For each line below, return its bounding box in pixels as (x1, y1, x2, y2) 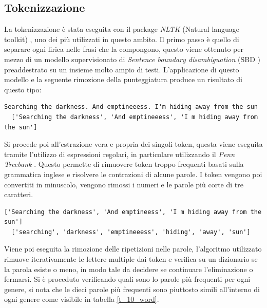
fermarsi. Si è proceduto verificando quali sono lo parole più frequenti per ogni (4, 274, 251, 284)
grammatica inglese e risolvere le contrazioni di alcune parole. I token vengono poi (4, 168, 262, 179)
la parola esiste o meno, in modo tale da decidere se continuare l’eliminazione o (4, 263, 253, 274)
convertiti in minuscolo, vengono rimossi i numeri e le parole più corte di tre (4, 179, 243, 189)
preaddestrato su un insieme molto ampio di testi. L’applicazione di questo (4, 64, 239, 74)
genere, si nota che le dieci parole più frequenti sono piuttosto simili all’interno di (4, 283, 260, 294)
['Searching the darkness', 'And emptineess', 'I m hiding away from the (4, 208, 262, 216)
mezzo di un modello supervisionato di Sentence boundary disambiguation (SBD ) (4, 53, 260, 64)
